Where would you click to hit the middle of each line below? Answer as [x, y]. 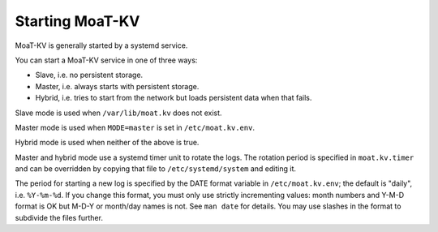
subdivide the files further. [59, 217]
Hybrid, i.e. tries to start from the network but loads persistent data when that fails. [174, 98]
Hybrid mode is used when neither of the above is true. [107, 143]
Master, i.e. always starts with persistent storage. [117, 86]
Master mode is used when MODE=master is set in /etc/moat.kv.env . [135, 127]
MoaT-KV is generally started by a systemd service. [101, 45]
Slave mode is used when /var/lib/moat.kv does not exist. [118, 113]
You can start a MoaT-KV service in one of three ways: [106, 60]
